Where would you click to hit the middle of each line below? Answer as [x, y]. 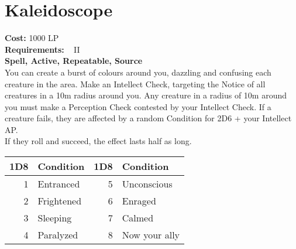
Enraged [139, 201]
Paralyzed [58, 235]
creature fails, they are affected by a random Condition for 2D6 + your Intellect [148, 118]
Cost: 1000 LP [32, 38]
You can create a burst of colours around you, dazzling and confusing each [138, 72]
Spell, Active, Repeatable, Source [74, 61]
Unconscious [147, 184]
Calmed [138, 218]
